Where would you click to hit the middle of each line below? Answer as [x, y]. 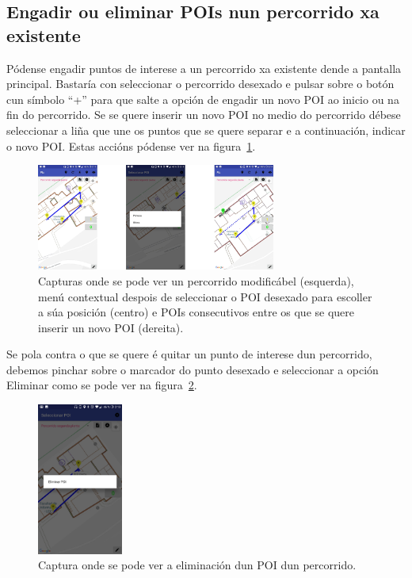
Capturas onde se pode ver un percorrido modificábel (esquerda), [196, 280]
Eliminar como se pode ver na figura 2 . [102, 385]
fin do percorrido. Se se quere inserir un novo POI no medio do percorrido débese [204, 115]
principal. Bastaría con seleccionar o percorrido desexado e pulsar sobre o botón [200, 84]
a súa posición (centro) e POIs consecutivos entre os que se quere [196, 312]
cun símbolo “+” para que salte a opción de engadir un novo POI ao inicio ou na [203, 99]
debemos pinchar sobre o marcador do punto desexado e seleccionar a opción [193, 369]
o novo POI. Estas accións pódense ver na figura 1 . [131, 145]
